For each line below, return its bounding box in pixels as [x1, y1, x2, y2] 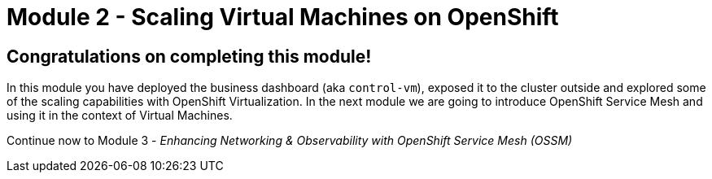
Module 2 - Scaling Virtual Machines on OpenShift [7, 3, 559, 31]
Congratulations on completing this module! [7, 46, 372, 67]
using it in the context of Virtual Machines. [7, 108, 233, 123]
